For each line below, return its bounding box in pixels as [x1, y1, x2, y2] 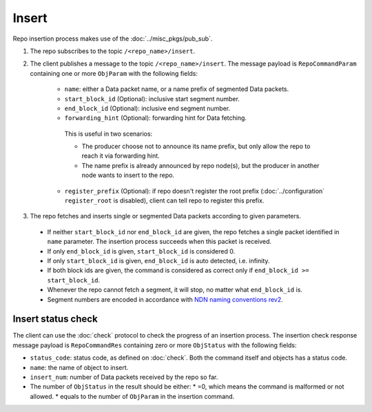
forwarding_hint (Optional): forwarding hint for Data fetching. [64, 114, 247, 122]
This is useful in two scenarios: [64, 130, 153, 138]
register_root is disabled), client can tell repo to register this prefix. [64, 196, 265, 205]
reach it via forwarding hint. [81, 152, 160, 160]
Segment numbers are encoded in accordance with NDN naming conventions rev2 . [47, 295, 284, 303]
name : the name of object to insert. [30, 363, 129, 371]
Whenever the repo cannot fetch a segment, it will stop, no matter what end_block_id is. [47, 286, 303, 294]
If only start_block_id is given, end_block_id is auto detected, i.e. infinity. [47, 256, 270, 265]
